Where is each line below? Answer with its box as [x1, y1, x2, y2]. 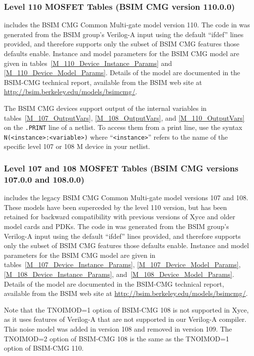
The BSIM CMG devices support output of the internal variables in [4, 103, 207, 113]
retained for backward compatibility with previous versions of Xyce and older [4, 211, 235, 222]
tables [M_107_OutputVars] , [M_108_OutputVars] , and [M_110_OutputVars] [4, 112, 245, 123]
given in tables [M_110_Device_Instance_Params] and [4, 58, 172, 68]
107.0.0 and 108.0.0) [4, 173, 85, 185]
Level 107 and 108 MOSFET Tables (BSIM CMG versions [4, 162, 239, 174]
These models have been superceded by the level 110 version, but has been [4, 202, 227, 212]
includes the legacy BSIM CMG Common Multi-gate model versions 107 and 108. [4, 192, 249, 203]
